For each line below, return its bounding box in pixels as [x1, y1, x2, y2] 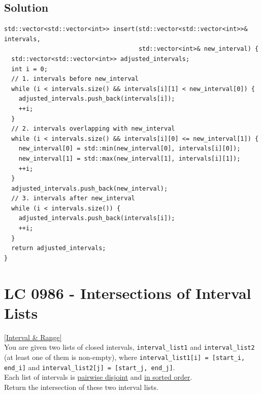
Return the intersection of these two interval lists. [4, 381, 158, 392]
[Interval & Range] [4, 331, 62, 342]
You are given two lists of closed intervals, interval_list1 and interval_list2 [4, 342, 255, 352]
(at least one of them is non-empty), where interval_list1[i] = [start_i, [4, 352, 245, 362]
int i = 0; [11, 65, 48, 73]
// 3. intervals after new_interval [11, 195, 135, 202]
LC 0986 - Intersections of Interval [4, 282, 251, 303]
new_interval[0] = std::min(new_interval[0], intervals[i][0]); [18, 145, 241, 153]
